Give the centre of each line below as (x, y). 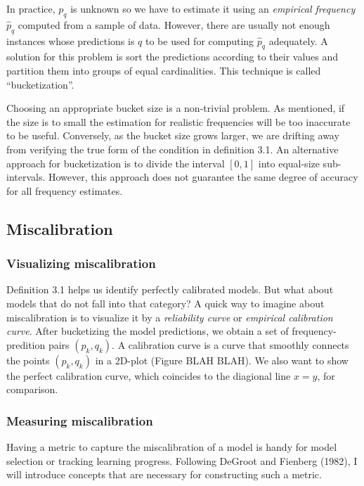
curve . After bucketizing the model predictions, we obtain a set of (148, 331)
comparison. (32, 389)
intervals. (26, 177)
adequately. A (298, 40)
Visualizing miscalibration (81, 263)
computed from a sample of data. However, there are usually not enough (174, 24)
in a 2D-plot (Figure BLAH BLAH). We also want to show (222, 360)
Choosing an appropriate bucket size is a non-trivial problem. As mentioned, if (176, 108)
